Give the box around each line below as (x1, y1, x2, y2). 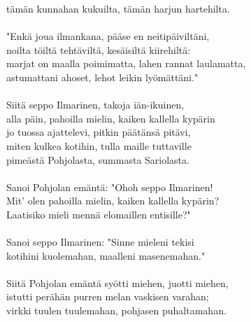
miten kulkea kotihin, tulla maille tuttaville (6, 138, 192, 153)
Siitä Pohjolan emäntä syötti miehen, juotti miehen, (6, 275, 229, 290)
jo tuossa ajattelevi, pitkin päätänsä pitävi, (6, 125, 191, 139)
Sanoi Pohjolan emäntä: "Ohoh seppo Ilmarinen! (6, 179, 213, 194)
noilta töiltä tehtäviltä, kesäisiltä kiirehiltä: (6, 42, 191, 57)
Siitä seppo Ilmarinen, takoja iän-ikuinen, (6, 97, 185, 112)
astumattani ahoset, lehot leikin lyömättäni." (6, 69, 199, 84)
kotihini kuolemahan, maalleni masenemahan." (6, 248, 206, 262)
